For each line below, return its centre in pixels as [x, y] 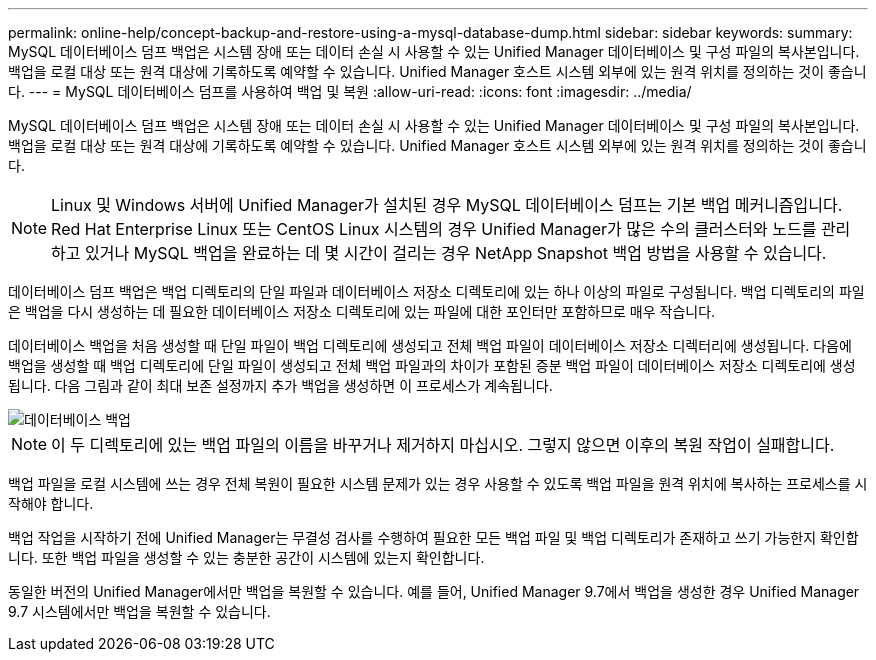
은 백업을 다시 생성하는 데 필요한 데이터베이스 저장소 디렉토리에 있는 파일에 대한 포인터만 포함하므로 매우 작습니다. [362, 311]
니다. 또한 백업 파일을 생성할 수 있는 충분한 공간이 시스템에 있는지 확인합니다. [246, 557]
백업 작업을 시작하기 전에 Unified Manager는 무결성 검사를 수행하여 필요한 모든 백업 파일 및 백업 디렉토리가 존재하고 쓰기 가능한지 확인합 [433, 537]
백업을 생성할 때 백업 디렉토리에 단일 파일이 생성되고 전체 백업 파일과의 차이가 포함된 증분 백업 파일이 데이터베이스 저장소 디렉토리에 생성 [432, 365]
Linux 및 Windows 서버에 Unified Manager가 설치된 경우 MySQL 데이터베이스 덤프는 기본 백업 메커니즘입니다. [447, 205]
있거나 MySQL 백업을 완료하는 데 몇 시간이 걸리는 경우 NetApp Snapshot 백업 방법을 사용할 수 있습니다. [456, 253]
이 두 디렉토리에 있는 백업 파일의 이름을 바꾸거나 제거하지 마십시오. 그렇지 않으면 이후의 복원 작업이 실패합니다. [443, 445]
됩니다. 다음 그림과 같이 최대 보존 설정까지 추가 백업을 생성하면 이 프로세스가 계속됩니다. [280, 385]
